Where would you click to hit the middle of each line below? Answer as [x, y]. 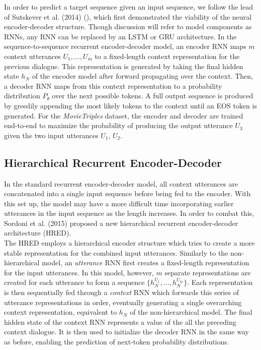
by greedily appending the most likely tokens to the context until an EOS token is [130, 105]
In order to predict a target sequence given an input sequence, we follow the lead [128, 7]
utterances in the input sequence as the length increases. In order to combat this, [129, 213]
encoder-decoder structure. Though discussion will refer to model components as [128, 26]
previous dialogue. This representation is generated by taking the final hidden [124, 66]
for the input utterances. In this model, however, [79, 272]
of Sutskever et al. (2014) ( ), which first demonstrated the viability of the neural [128, 16]
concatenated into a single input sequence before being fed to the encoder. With [127, 193]
